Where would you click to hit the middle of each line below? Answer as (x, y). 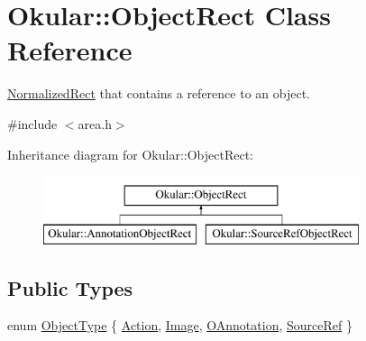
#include (32, 123)
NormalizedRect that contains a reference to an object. (159, 93)
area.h (95, 123)
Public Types (70, 287)
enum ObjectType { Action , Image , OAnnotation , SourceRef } (180, 325)
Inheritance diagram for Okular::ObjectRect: (130, 154)
